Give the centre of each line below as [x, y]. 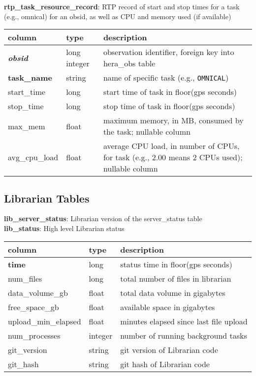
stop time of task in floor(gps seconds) [169, 106]
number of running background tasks [184, 335]
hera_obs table [129, 63]
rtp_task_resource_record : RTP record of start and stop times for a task [122, 6]
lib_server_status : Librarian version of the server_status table [103, 218]
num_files [25, 278]
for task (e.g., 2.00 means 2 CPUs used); [173, 157]
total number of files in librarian [176, 278]
